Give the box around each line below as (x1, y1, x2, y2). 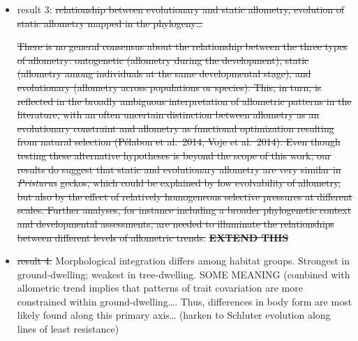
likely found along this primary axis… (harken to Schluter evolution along (17, 308, 331, 322)
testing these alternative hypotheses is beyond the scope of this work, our (17, 148, 331, 162)
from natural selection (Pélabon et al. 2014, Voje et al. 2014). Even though (17, 134, 341, 149)
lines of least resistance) (17, 322, 119, 336)
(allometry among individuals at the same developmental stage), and (17, 66, 311, 81)
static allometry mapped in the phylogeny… (17, 15, 203, 30)
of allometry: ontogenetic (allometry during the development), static (17, 52, 309, 67)
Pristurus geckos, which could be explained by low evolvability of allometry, (17, 175, 341, 190)
